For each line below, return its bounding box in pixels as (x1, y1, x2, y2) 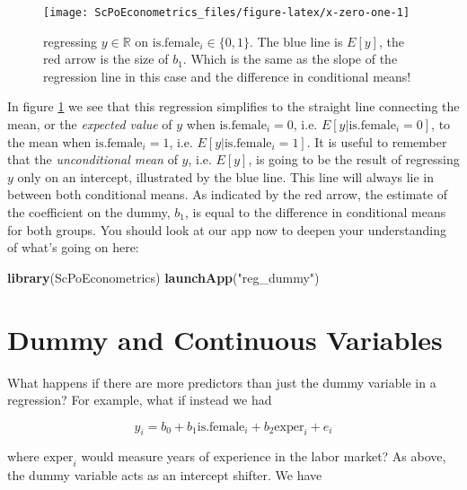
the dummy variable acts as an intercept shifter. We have (7, 466, 322, 485)
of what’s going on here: (7, 238, 139, 257)
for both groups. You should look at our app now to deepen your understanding (7, 220, 446, 239)
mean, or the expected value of (7, 115, 172, 134)
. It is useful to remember (306, 132, 447, 151)
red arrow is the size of (43, 49, 169, 68)
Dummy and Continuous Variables (7, 320, 443, 357)
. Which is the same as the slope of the (182, 49, 398, 68)
